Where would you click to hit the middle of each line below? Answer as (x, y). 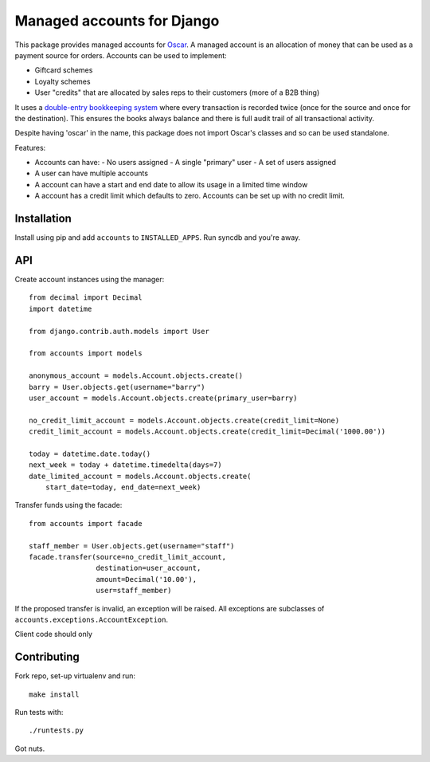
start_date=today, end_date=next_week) (123, 487)
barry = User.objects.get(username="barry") (117, 387)
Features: (30, 147)
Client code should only (54, 634)
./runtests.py (56, 731)
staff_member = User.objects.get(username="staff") (132, 546)
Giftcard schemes (64, 70)
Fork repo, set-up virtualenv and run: (75, 676)
